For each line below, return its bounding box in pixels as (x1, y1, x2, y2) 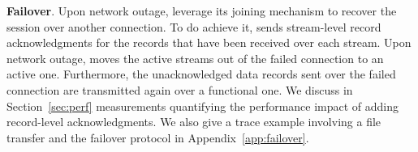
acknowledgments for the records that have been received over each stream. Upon (6, 34, 412, 51)
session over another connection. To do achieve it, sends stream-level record (6, 18, 381, 35)
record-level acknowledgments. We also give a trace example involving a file (6, 113, 381, 130)
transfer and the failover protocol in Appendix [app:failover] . (6, 129, 309, 146)
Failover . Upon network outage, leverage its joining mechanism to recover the (6, 2, 397, 19)
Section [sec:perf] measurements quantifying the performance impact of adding (6, 97, 399, 114)
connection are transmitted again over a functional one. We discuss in (6, 81, 353, 98)
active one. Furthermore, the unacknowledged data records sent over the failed (6, 65, 396, 82)
